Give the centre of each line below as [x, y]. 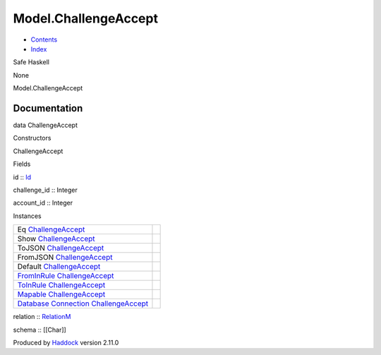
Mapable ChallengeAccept [61, 294]
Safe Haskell [31, 62]
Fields [22, 164]
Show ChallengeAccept [56, 239]
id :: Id [22, 177]
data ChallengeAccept [45, 125]
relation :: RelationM [42, 317]
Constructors [32, 138]
